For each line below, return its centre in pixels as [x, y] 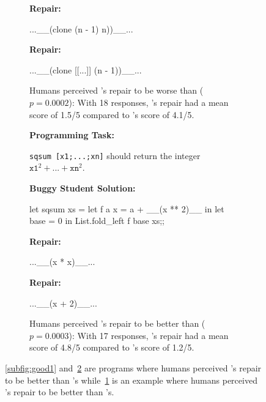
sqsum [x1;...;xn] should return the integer [115, 155]
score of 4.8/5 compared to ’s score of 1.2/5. [112, 347]
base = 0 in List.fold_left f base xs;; [97, 221]
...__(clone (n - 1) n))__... [81, 28]
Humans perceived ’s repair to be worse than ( [116, 90]
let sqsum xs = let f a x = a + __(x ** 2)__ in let [127, 208]
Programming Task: [72, 135]
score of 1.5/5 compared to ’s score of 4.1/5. [112, 114]
